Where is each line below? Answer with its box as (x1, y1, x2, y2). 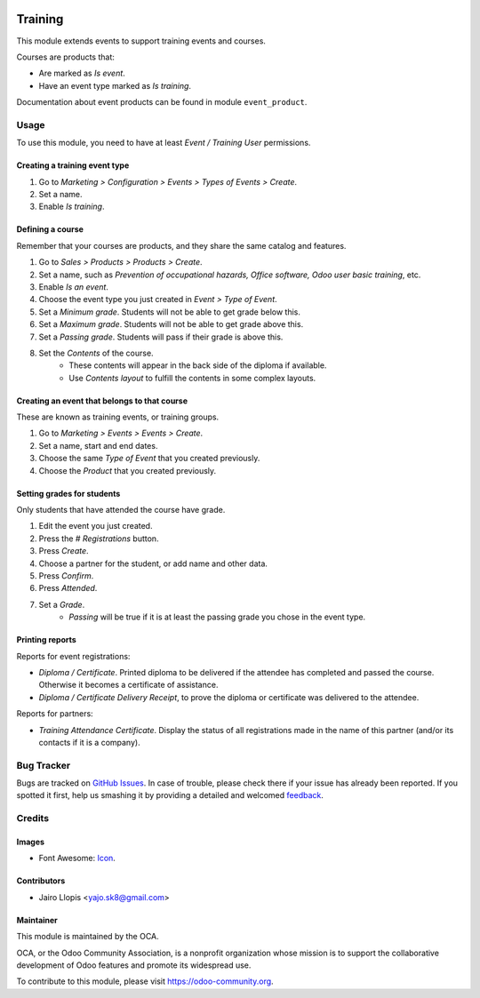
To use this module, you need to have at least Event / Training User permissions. (16, 138, 311, 148)
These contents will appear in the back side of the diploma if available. (68, 360, 327, 371)
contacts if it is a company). (38, 737, 141, 747)
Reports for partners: (16, 708, 93, 719)
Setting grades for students (16, 488, 121, 499)
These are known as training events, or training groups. (16, 411, 220, 422)
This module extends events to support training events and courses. (16, 36, 267, 46)
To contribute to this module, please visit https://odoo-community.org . (16, 976, 275, 986)
